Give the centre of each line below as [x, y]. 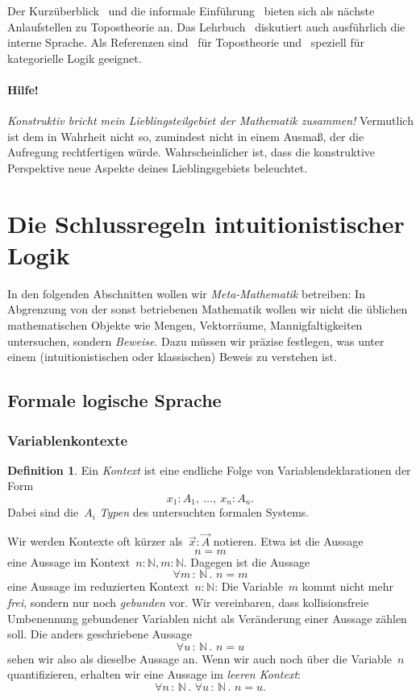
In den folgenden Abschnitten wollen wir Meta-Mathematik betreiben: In [186, 293]
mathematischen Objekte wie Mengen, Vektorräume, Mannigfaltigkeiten [185, 325]
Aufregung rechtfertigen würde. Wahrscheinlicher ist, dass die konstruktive [191, 152]
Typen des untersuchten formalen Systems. [204, 512]
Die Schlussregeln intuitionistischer [206, 223]
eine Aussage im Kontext [69, 561]
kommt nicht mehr [347, 586]
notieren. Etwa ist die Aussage [288, 541]
